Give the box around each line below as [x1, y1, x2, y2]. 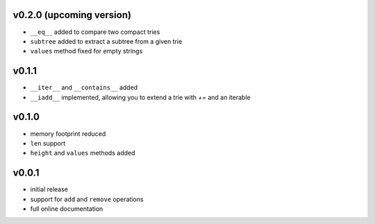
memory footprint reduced [30, 129, 106, 138]
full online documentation [30, 205, 103, 213]
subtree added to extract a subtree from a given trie [30, 37, 183, 45]
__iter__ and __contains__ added [30, 83, 138, 92]
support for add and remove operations [30, 195, 144, 203]
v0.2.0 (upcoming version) [12, 9, 132, 21]
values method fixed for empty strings [30, 47, 143, 55]
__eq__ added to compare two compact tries [30, 28, 160, 36]
